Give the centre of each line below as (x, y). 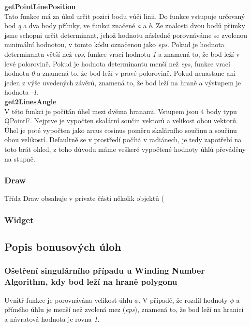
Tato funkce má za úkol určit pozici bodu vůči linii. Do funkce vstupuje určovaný (125, 16)
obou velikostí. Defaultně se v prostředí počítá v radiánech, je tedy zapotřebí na (123, 139)
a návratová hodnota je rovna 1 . (52, 319)
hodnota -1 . (22, 92)
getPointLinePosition (40, 6)
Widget (19, 220)
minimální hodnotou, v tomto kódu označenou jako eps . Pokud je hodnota (114, 44)
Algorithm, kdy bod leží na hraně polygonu (91, 282)
